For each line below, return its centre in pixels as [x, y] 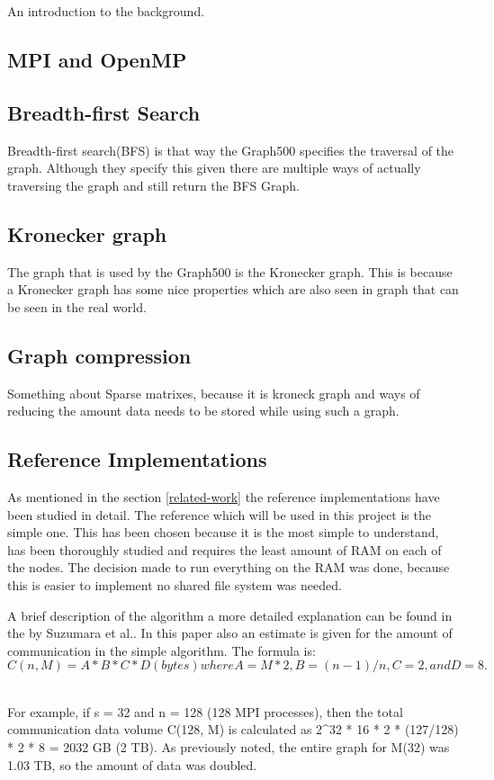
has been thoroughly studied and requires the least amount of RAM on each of [225, 549]
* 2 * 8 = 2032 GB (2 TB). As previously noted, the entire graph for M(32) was [229, 747]
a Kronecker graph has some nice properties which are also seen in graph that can [233, 289]
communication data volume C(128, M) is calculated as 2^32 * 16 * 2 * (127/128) [233, 729]
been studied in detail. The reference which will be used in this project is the [219, 514]
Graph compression [99, 355]
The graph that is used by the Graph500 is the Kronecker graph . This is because [230, 271]
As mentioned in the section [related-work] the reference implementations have [224, 496]
